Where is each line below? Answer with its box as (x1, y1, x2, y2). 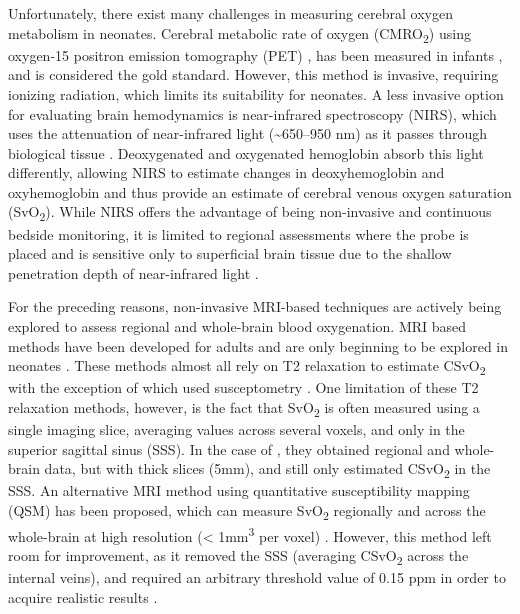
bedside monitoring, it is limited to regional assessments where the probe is (8, 223, 469, 244)
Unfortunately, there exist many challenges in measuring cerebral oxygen (8, 3, 453, 23)
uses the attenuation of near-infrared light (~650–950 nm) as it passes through (8, 123, 487, 144)
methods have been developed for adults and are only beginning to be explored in (8, 335, 509, 356)
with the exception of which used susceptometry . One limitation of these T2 (8, 377, 479, 398)
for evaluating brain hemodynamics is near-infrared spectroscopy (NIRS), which (8, 103, 497, 124)
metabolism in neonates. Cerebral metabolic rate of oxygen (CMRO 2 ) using (8, 22, 471, 46)
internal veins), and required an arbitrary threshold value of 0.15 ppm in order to (8, 567, 506, 588)
